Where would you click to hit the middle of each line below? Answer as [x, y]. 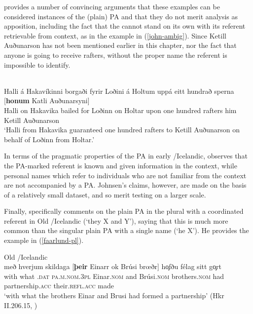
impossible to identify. [37, 64]
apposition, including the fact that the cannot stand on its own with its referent [125, 26]
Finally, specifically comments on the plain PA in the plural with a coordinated [124, 211]
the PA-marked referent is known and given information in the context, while [121, 165]
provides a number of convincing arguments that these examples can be [112, 6]
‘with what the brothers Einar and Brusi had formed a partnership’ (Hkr [114, 295]
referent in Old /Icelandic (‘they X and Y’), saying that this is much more [116, 220]
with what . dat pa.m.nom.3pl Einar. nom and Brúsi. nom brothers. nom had [114, 276]
